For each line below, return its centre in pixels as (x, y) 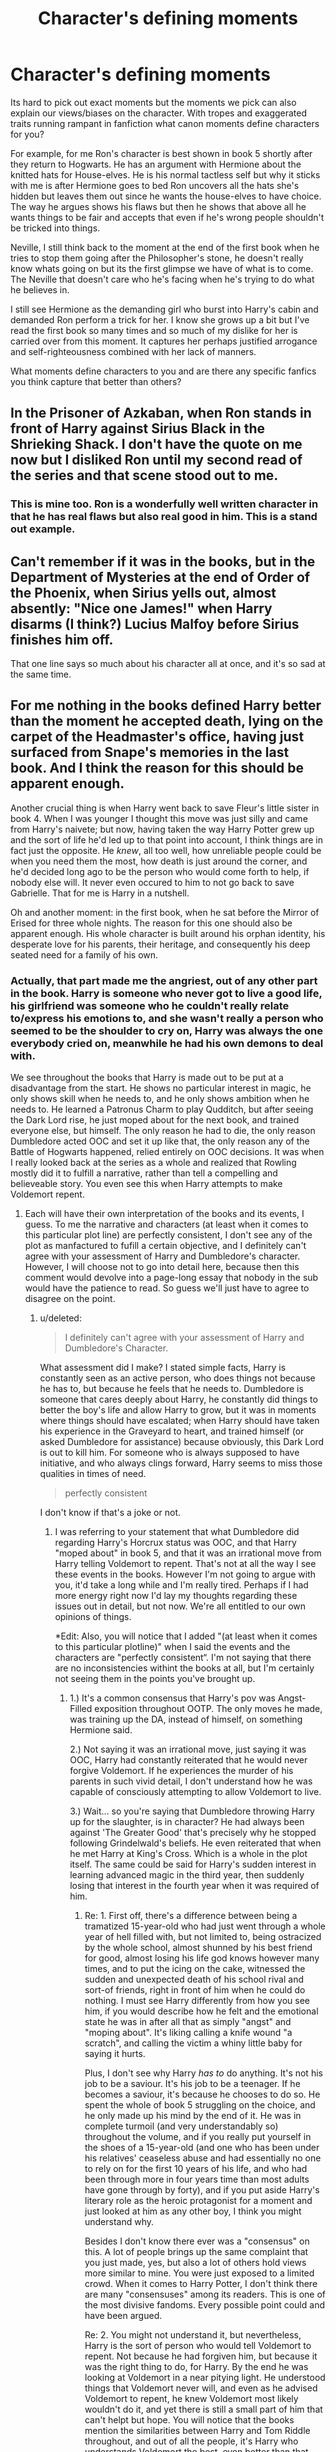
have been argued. (123, 2316)
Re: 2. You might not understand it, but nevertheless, (193, 2335)
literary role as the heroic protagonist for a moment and (198, 2201)
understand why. (119, 2222)
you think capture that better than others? (96, 381)
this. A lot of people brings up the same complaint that (196, 2252)
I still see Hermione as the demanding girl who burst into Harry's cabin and (164, 309)
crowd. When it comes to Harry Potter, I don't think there (201, 2284)
